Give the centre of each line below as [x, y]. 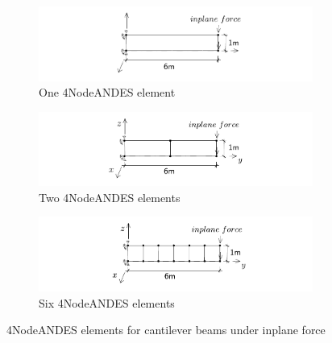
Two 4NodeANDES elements [110, 197]
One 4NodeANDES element [107, 92]
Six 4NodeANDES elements [107, 302]
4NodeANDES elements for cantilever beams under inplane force [166, 330]
